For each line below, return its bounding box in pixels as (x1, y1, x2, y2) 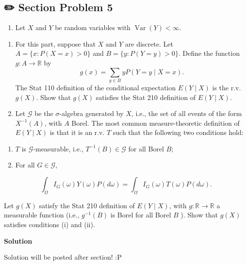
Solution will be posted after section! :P (4, 252, 122, 262)
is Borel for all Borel (110, 210, 171, 220)
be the (34, 108, 53, 118)
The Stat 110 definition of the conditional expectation (15, 82, 176, 92)
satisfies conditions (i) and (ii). (4, 219, 95, 230)
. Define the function (178, 48, 240, 58)
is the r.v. (212, 82, 241, 92)
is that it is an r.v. (49, 127, 105, 137)
